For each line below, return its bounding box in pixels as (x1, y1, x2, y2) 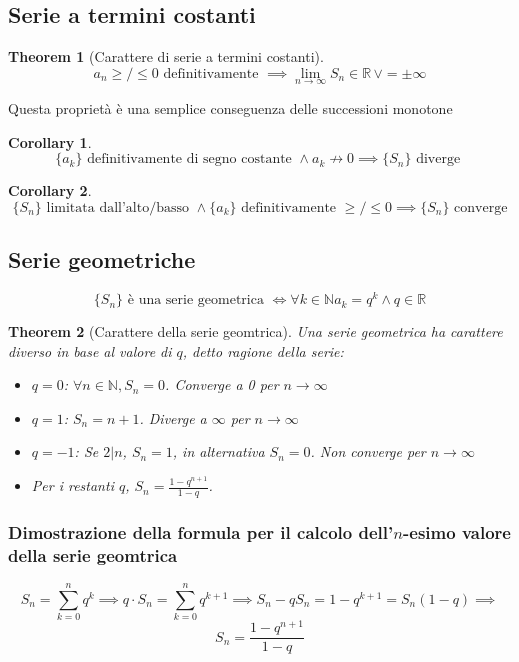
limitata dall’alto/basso (46, 200, 189, 215)
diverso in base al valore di (8, 340, 172, 361)
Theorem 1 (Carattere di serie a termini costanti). (8, 46, 324, 67)
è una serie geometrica (127, 293, 264, 308)
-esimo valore (403, 519, 511, 544)
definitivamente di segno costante (87, 152, 292, 167)
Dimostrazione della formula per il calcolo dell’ (8, 519, 394, 544)
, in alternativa (172, 441, 265, 462)
